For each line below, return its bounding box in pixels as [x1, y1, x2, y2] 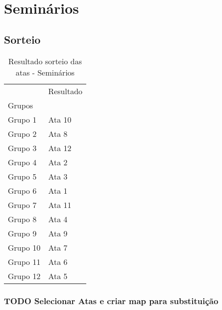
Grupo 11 [8, 256, 41, 267]
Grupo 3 [8, 142, 37, 154]
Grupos [8, 99, 33, 111]
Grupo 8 [8, 213, 37, 225]
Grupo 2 [8, 128, 37, 139]
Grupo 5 [8, 170, 37, 182]
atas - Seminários [15, 66, 75, 78]
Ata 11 [48, 199, 72, 210]
